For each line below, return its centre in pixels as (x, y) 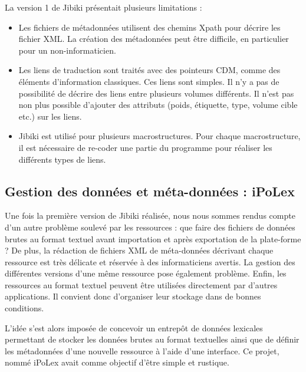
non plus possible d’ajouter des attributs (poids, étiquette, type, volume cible (158, 105)
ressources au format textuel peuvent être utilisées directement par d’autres (141, 284)
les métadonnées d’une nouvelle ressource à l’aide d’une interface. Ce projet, (142, 350)
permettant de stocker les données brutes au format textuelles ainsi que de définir (152, 339)
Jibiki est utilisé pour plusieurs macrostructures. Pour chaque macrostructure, (159, 136)
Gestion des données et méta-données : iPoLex (150, 191)
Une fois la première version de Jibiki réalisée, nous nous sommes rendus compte (150, 215)
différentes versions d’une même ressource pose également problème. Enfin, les (146, 273)
